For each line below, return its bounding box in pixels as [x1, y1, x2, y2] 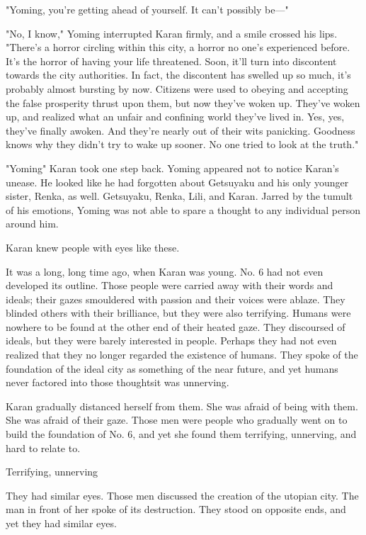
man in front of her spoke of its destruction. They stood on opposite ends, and [6, 502, 346, 517]
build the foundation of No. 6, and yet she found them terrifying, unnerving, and [6, 427, 357, 441]
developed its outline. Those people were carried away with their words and [6, 278, 333, 293]
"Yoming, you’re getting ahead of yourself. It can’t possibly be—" [6, 2, 289, 16]
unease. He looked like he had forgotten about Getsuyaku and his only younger [6, 174, 349, 189]
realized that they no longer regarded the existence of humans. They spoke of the [6, 347, 358, 362]
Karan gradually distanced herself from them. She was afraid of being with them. [6, 398, 358, 413]
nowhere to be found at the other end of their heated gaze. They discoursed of [6, 319, 345, 334]
